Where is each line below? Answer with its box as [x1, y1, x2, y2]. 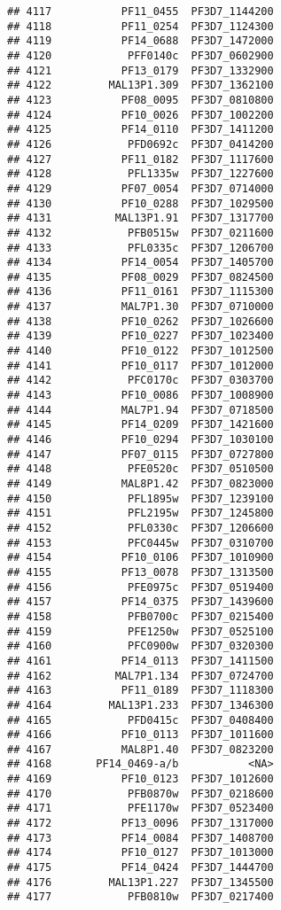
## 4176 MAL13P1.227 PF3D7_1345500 [7, 875, 274, 889]
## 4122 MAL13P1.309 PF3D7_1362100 [7, 79, 274, 92]
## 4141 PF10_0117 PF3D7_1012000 [7, 359, 274, 372]
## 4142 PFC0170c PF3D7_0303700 [7, 374, 274, 387]
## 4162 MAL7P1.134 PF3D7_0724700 [7, 669, 274, 682]
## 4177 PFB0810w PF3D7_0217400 [7, 891, 274, 904]
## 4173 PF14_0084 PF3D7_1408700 [7, 831, 274, 844]
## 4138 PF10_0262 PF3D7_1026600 [7, 315, 274, 328]
